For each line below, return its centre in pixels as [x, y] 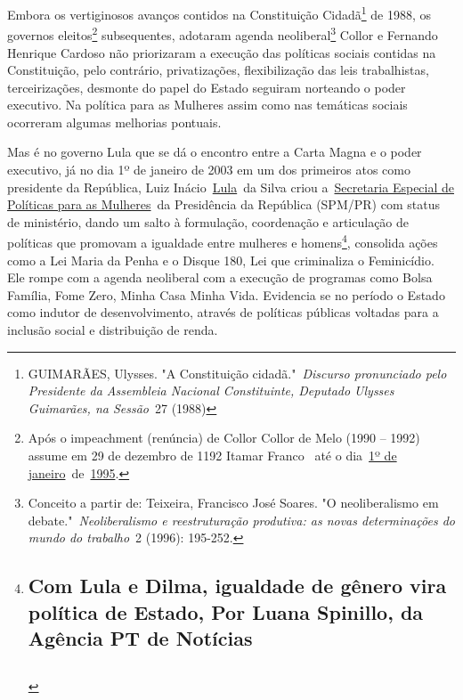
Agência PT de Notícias [140, 638]
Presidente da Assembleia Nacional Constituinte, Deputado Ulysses [211, 391]
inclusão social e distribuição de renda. [113, 330]
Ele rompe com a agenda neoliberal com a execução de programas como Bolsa [220, 277]
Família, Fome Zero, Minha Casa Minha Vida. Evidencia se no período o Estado [226, 294]
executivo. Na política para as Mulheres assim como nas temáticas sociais [207, 105]
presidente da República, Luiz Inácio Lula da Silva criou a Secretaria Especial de [231, 187]
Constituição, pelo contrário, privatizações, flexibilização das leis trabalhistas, [218, 70]
